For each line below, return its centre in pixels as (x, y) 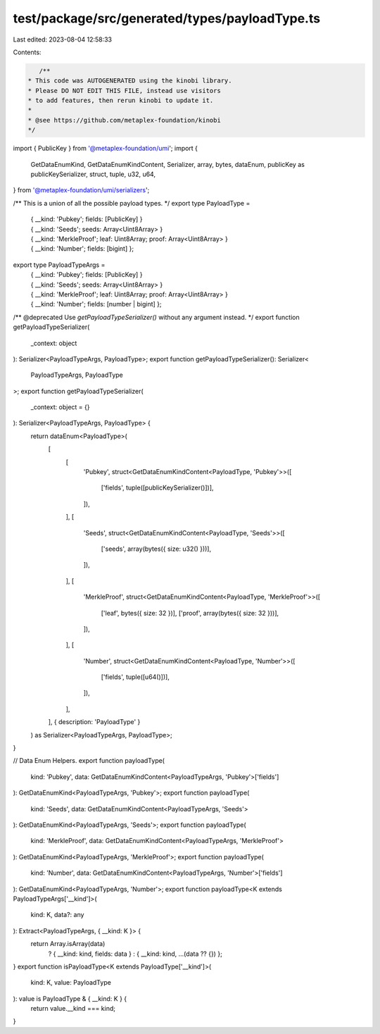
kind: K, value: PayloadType (71, 983)
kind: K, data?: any (57, 915)
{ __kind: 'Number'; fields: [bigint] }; (82, 249)
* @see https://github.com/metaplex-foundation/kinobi (124, 120)
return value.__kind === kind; (73, 1009)
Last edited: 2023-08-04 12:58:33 (63, 39)
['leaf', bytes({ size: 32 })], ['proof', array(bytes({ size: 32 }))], (190, 613)
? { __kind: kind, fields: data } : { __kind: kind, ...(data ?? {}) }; (135, 954)
